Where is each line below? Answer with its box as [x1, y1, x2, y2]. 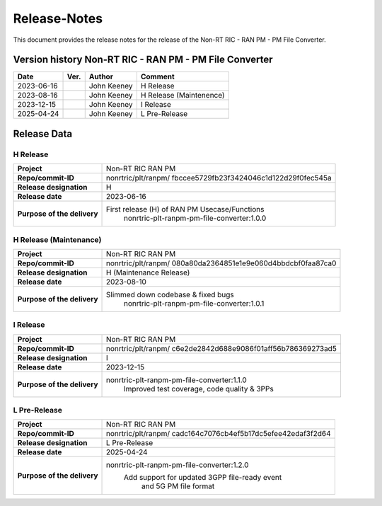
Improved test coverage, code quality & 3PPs [124, 384, 274, 393]
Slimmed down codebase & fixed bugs [106, 289, 235, 299]
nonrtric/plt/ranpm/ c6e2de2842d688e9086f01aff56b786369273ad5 [106, 343, 337, 353]
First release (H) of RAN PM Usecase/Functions [106, 205, 265, 214]
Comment [140, 71, 175, 81]
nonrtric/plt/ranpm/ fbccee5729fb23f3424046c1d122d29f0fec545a [106, 173, 332, 183]
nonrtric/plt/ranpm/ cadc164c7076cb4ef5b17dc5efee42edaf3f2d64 [106, 429, 331, 439]
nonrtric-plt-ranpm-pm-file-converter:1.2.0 [106, 460, 249, 470]
